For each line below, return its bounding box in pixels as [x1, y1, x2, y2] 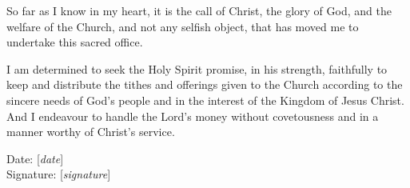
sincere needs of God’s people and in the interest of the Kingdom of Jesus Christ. [6, 91, 404, 108]
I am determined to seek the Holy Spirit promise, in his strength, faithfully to [6, 60, 388, 77]
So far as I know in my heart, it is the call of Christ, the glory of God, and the [6, 2, 392, 18]
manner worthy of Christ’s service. [6, 123, 175, 140]
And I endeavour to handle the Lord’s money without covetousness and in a [6, 107, 379, 124]
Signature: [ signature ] [6, 166, 111, 182]
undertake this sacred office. [6, 34, 143, 50]
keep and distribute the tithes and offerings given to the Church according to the [6, 76, 403, 93]
